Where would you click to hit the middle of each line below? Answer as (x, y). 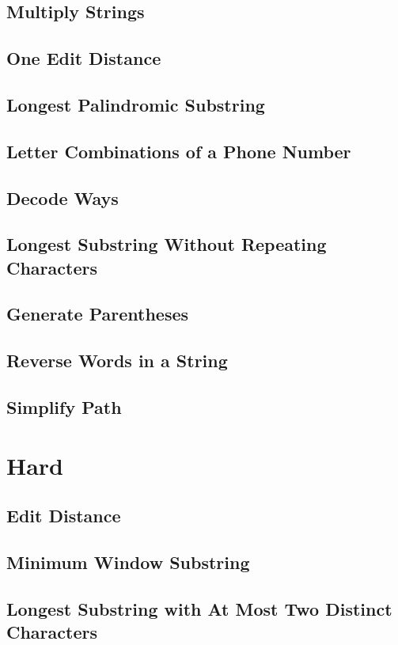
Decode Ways (63, 197)
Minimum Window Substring (128, 562)
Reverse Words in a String (117, 360)
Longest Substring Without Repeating (167, 244)
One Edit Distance (84, 58)
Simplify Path (64, 407)
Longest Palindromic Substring (136, 104)
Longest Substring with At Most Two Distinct (199, 608)
